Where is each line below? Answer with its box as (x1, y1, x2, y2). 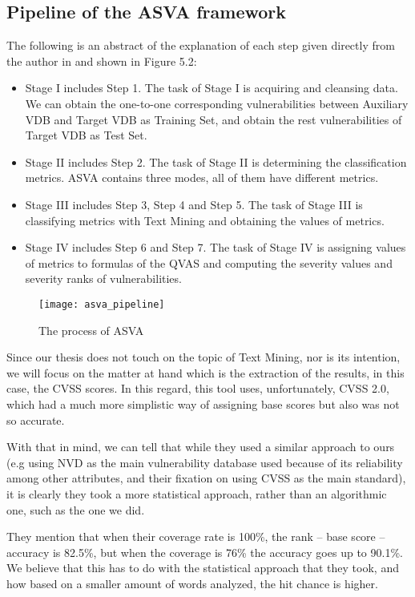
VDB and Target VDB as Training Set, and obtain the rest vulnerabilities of (25, 111, 402, 127)
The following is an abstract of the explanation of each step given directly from (6, 37, 395, 54)
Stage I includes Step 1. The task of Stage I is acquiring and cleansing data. (25, 79, 398, 96)
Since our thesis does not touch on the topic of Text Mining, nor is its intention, (6, 349, 401, 365)
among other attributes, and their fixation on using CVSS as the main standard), (6, 470, 406, 486)
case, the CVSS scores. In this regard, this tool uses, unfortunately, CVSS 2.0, (6, 380, 389, 397)
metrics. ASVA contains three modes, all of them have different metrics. (25, 169, 379, 186)
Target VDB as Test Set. (25, 127, 147, 143)
